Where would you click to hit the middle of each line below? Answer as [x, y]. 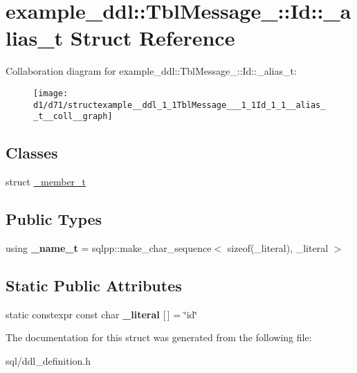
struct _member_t [46, 182]
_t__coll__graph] [73, 117]
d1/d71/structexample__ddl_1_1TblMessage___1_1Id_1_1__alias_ [180, 105]
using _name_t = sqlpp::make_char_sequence [109, 247]
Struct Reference [153, 38]
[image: [51, 93]
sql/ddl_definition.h [48, 360]
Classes [32, 153]
